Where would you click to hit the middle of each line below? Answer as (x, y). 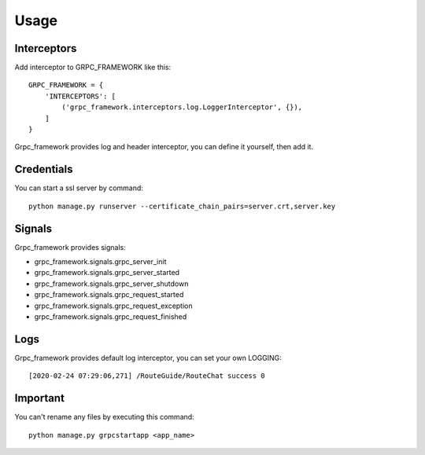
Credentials (44, 169)
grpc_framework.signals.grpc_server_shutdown (111, 284)
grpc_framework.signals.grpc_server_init (100, 262)
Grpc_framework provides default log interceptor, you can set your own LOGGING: (148, 358)
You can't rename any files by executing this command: (104, 417)
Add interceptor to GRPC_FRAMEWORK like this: (93, 68)
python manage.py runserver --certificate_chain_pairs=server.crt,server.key (182, 206)
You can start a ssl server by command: (79, 188)
